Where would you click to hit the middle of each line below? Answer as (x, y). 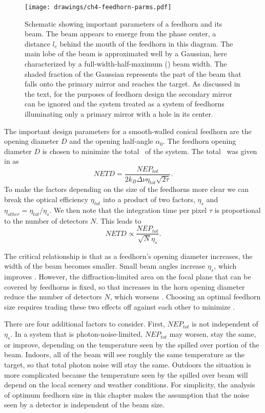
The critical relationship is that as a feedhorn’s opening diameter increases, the (128, 256)
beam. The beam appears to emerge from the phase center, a (120, 34)
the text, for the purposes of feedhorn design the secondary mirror (129, 93)
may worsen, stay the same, (213, 334)
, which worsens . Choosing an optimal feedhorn (185, 297)
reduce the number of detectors (53, 297)
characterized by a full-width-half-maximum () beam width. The (126, 64)
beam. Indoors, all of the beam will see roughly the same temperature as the (125, 354)
